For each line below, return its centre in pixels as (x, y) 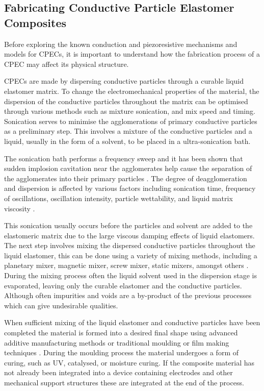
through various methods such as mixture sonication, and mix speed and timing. (130, 111)
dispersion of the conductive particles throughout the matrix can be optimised (126, 101)
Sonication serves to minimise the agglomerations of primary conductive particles (131, 121)
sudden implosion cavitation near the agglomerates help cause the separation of (128, 168)
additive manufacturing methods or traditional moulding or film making (117, 342)
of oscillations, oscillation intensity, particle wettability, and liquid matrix (118, 198)
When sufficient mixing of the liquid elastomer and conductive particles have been (132, 322)
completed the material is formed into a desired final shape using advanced (121, 333)
